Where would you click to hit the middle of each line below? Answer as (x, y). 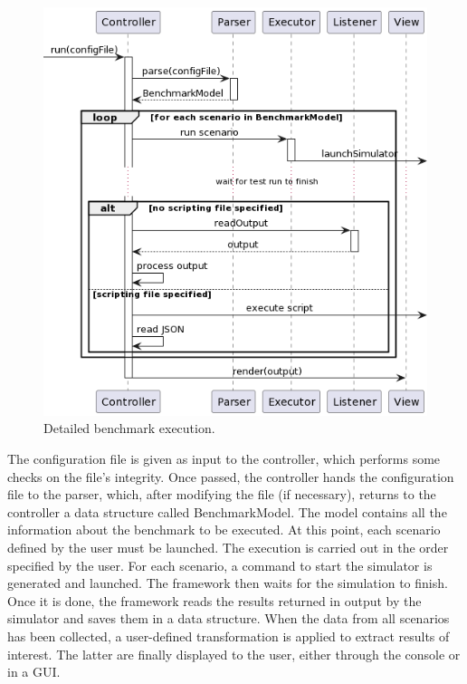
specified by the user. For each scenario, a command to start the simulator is (220, 565)
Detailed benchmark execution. (129, 428)
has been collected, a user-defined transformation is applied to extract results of (229, 636)
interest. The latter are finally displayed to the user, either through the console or (234, 654)
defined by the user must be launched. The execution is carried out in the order (228, 547)
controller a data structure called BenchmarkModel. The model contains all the (227, 511)
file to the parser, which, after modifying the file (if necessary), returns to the (222, 494)
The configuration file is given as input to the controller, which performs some (224, 459)
